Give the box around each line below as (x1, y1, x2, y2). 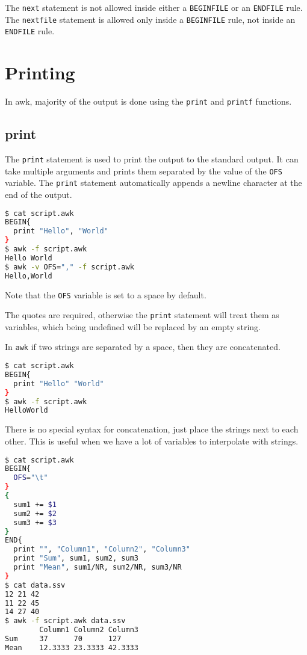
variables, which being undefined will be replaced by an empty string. (5, 320, 261, 333)
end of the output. (5, 188, 72, 200)
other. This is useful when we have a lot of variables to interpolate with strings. (5, 434, 299, 447)
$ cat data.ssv (5, 580, 66, 589)
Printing (5, 60, 75, 85)
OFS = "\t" (13, 473, 48, 482)
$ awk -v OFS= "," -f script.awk (5, 262, 134, 271)
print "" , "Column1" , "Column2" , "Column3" (13, 545, 190, 554)
